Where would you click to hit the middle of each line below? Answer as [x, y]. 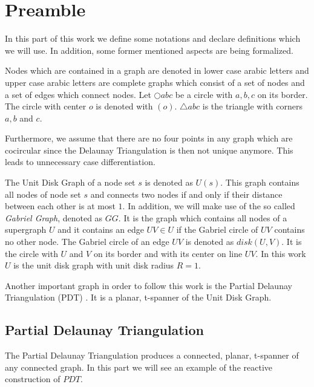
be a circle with [204, 94]
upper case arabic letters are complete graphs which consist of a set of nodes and [155, 82]
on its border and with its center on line [168, 253]
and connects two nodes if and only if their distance [186, 194]
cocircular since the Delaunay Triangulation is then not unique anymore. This [149, 150]
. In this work [281, 253]
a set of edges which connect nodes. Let [78, 94]
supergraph [26, 229]
